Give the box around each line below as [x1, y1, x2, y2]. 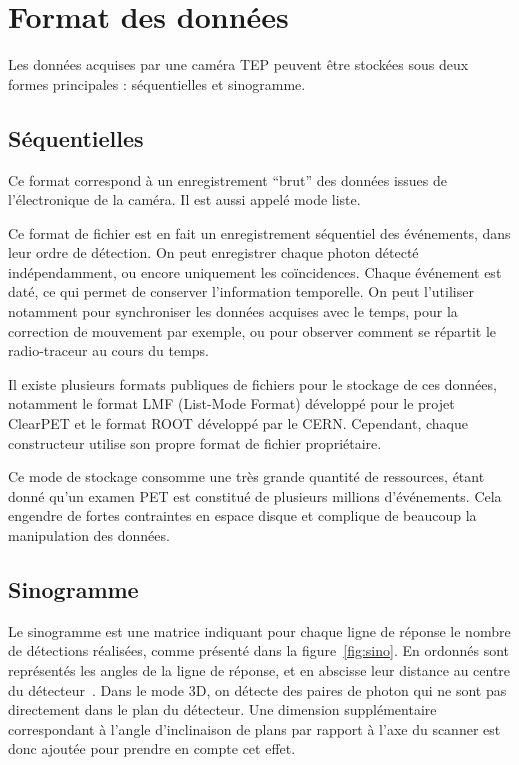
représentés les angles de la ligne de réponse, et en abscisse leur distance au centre [8, 660, 511, 680]
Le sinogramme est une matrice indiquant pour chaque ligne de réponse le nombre [8, 620, 511, 641]
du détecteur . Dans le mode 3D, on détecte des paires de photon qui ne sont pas [8, 679, 507, 700]
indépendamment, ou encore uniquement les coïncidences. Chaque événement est [8, 261, 502, 282]
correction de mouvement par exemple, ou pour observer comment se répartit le [8, 320, 497, 341]
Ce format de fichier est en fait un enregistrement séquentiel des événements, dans [8, 222, 511, 243]
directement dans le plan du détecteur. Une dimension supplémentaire [8, 699, 437, 720]
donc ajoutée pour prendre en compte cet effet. [8, 738, 296, 759]
